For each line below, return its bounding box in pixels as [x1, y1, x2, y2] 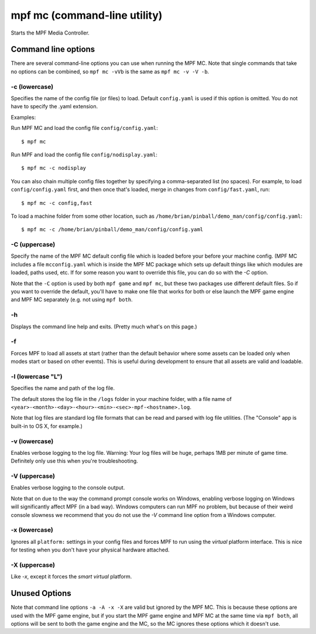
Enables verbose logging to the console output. [11, 484, 125, 491]
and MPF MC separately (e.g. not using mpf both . [11, 296, 133, 303]
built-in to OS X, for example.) [11, 422, 83, 430]
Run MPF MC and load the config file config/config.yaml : [11, 125, 158, 132]
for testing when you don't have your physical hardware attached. [11, 546, 170, 553]
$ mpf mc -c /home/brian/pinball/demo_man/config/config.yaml [21, 226, 204, 233]
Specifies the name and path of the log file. [11, 385, 115, 392]
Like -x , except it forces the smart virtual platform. [11, 573, 132, 580]
